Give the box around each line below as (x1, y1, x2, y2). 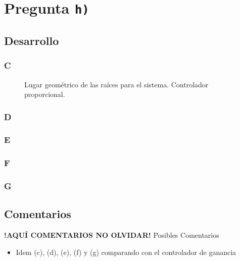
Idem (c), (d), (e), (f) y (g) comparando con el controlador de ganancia (16, 246, 236, 257)
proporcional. (24, 89, 65, 99)
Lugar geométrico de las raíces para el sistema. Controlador (24, 79, 209, 89)
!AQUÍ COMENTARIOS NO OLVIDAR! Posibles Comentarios (4, 230, 219, 240)
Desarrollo (4, 32, 59, 48)
